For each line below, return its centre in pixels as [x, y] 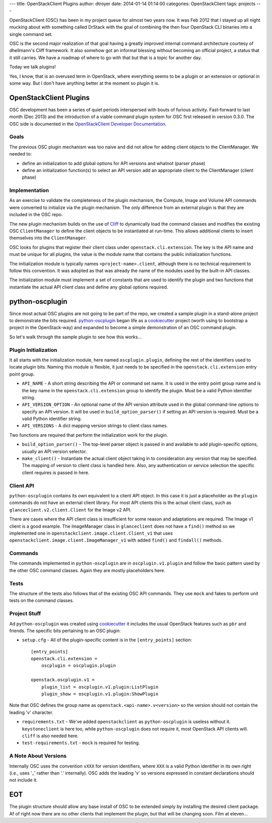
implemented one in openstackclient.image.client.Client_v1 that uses [91, 533]
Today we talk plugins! [33, 67]
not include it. [23, 780]
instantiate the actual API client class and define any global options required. [89, 287]
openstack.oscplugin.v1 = [63, 680]
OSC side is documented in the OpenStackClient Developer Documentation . [88, 124]
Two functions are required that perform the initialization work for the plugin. [89, 435]
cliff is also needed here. [50, 736]
